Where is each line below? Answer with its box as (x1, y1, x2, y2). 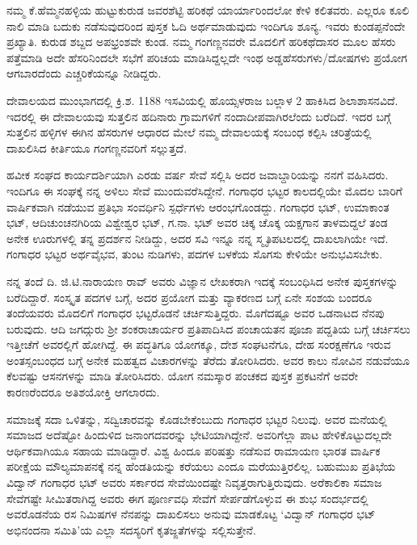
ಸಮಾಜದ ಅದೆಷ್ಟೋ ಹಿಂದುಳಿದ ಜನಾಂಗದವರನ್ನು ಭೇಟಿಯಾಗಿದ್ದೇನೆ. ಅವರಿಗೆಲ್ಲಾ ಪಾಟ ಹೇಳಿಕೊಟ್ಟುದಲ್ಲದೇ (6, 426, 392, 443)
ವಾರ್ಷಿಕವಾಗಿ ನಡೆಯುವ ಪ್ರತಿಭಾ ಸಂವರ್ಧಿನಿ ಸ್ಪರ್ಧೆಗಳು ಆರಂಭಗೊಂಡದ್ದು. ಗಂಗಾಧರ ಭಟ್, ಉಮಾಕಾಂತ (6, 198, 390, 215)
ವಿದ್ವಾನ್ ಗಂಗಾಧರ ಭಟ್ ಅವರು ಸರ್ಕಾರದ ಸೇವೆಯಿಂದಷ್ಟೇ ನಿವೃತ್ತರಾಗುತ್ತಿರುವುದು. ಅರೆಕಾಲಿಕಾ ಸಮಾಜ (6, 474, 382, 491)
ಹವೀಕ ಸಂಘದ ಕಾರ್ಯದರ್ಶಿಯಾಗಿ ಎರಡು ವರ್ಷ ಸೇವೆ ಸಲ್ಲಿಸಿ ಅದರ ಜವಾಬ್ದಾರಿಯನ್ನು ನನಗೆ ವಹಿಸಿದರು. (6, 166, 389, 183)
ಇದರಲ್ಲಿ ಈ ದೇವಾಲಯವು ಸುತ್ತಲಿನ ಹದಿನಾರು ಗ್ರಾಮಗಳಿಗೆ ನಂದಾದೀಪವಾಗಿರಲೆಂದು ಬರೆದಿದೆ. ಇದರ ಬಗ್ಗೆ (6, 107, 391, 124)
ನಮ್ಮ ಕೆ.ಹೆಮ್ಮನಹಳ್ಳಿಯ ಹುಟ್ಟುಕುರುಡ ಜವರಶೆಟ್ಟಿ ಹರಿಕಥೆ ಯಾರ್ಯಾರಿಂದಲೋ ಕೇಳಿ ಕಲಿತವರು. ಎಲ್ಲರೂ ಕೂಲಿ (6, 2, 410, 18)
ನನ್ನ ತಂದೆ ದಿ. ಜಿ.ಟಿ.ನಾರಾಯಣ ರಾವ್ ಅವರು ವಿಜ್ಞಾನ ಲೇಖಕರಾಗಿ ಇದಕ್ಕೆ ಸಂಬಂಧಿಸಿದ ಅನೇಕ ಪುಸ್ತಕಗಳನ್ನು (6, 272, 398, 289)
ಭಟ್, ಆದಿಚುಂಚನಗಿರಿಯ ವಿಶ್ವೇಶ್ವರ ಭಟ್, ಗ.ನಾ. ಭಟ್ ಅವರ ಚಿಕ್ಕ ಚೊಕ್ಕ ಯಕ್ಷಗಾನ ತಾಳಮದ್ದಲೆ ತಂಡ (6, 214, 388, 231)
